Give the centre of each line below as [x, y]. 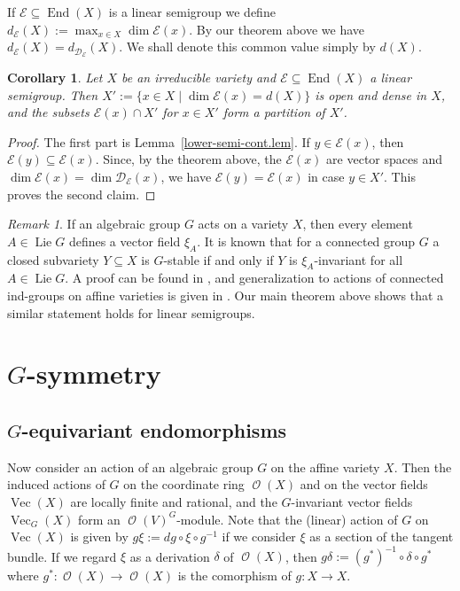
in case [326, 177]
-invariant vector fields [352, 501]
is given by [99, 537]
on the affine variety [325, 467]
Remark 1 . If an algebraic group [94, 224]
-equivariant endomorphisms [154, 429]
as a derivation [170, 556]
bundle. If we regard [62, 556]
